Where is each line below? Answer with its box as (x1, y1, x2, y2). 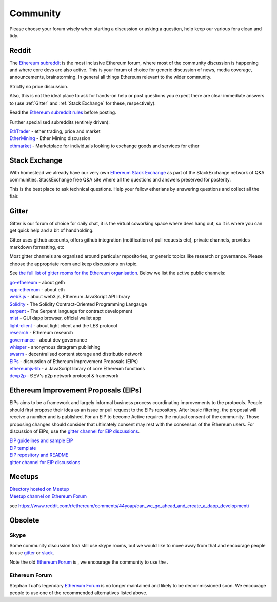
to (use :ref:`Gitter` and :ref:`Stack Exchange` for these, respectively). (9, 100, 156, 106)
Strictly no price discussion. (9, 84, 69, 90)
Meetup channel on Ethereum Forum (9, 493, 87, 499)
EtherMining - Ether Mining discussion (9, 135, 91, 142)
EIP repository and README (9, 452, 69, 458)
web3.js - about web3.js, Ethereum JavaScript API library (9, 294, 130, 300)
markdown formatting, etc (9, 244, 65, 250)
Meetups (9, 472, 39, 481)
